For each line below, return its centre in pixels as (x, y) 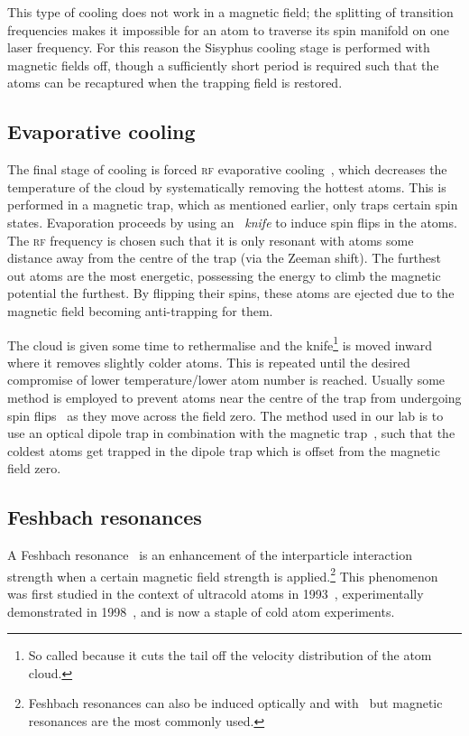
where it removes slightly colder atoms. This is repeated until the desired (209, 362)
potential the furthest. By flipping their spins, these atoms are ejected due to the (231, 293)
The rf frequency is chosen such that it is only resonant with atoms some (211, 240)
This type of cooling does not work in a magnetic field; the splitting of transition (230, 12)
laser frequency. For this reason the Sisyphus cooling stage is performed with (219, 47)
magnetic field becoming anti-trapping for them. (140, 310)
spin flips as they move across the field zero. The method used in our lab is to (225, 415)
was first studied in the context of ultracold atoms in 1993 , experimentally (216, 593)
